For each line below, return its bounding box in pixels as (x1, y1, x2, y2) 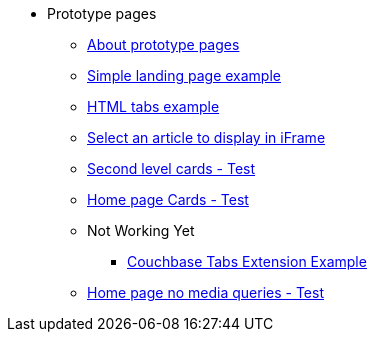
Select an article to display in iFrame (87, 129, 326, 146)
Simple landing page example (87, 67, 281, 84)
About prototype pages (87, 36, 240, 53)
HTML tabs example (87, 98, 220, 115)
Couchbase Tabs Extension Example (127, 253, 367, 270)
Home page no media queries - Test (87, 284, 324, 301)
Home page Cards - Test (87, 191, 249, 208)
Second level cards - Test (87, 160, 256, 177)
